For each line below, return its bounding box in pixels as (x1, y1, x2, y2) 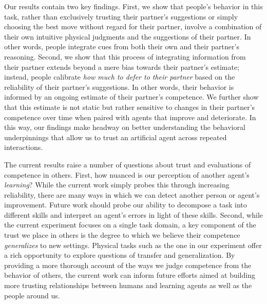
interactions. (4, 142, 43, 153)
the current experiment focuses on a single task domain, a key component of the (4, 219, 256, 230)
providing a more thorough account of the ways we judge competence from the (4, 259, 252, 270)
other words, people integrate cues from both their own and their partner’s (4, 41, 239, 52)
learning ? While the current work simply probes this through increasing (4, 179, 230, 190)
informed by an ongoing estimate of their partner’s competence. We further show (4, 91, 259, 102)
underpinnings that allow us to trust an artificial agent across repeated (4, 131, 227, 142)
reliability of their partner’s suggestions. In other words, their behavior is (4, 81, 234, 92)
